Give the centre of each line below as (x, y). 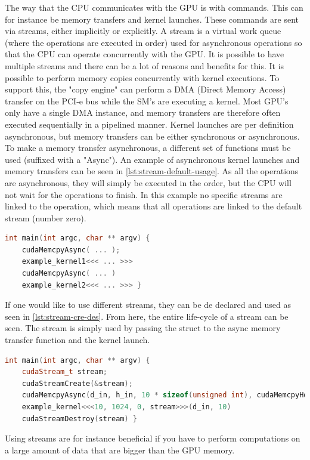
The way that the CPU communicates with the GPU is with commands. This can (154, 7)
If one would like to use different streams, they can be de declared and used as (148, 305)
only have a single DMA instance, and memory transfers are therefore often (143, 112)
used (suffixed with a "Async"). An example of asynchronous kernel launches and (152, 159)
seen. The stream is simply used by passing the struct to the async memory (143, 328)
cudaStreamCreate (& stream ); (77, 383)
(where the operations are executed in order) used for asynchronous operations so (154, 42)
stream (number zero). (46, 217)
